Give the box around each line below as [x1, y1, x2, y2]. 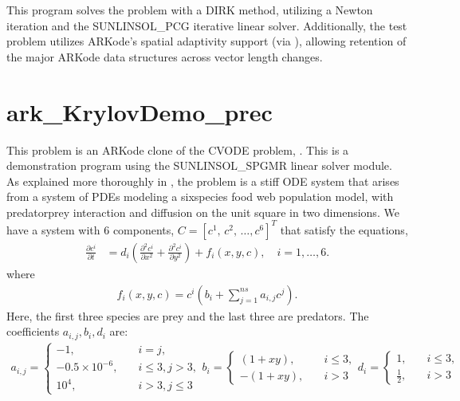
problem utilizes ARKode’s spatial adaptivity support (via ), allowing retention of [6, 33, 407, 49]
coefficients [6, 323, 60, 340]
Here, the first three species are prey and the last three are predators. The [6, 307, 369, 324]
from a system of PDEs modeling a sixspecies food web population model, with [6, 188, 394, 205]
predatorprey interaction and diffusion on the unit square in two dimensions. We [6, 203, 399, 220]
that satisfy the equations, [280, 221, 408, 238]
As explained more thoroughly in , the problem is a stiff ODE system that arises [6, 172, 399, 189]
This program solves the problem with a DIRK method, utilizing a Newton [6, 2, 373, 18]
